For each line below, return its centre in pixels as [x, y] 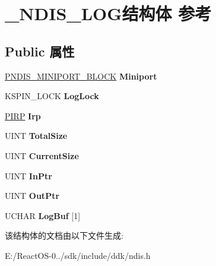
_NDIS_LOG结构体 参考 [108, 13]
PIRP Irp [23, 115]
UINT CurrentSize [42, 155]
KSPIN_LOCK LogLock [52, 96]
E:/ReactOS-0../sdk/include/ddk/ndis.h [78, 255]
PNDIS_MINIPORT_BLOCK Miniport [81, 76]
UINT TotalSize [36, 136]
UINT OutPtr [32, 196]
